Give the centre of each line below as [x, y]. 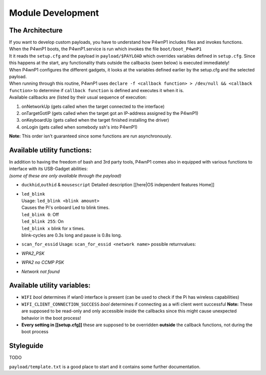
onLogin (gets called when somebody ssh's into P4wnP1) [80, 127]
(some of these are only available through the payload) [65, 175]
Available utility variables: [50, 286]
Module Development [54, 13]
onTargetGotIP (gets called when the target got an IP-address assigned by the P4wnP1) [110, 113]
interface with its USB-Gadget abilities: [49, 169]
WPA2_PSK [33, 253]
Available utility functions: [50, 150]
